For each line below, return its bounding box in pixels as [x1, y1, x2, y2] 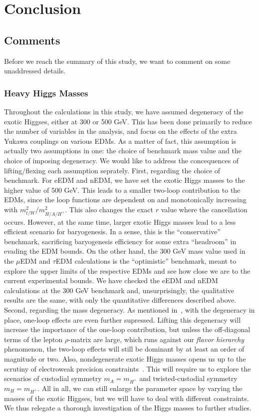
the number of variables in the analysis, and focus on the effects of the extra [4, 126, 237, 136]
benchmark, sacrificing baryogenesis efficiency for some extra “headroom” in [4, 236, 237, 246]
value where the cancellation [161, 204, 248, 214]
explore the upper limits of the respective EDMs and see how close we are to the [4, 265, 251, 276]
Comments [4, 32, 60, 47]
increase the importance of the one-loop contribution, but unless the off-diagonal [4, 324, 251, 335]
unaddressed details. [4, 65, 66, 76]
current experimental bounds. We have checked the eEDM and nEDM [4, 275, 218, 286]
